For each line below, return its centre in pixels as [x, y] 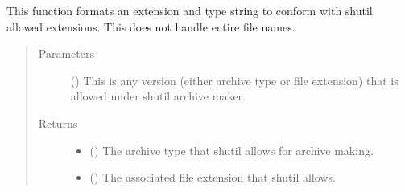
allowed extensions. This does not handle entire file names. [151, 26]
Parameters [66, 53]
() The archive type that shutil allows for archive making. [231, 150]
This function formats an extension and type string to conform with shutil [190, 10]
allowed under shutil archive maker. [158, 96]
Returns [58, 123]
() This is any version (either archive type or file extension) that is [234, 80]
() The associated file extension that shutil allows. [213, 177]
